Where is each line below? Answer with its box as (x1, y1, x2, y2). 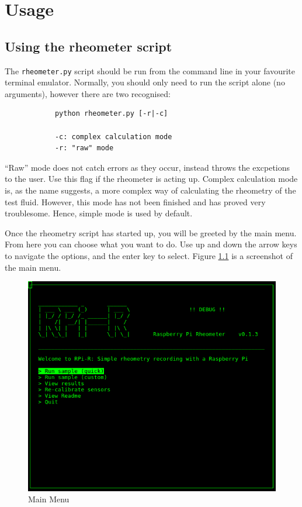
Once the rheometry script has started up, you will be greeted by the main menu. (5, 226, 297, 239)
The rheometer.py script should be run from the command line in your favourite (5, 64, 295, 77)
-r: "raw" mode (54, 144, 114, 153)
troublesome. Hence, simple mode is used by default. (5, 207, 193, 219)
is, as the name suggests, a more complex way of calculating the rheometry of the (5, 184, 296, 196)
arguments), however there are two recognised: (5, 87, 171, 99)
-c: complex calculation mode (54, 132, 172, 141)
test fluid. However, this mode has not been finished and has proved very (5, 195, 266, 208)
